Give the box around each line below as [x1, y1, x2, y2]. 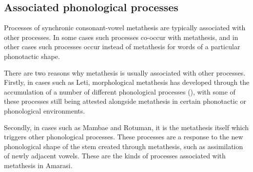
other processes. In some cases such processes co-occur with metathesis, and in [4, 32, 238, 42]
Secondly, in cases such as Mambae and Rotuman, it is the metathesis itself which [4, 122, 249, 132]
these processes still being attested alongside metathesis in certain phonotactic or [4, 96, 246, 106]
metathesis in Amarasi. [4, 160, 73, 170]
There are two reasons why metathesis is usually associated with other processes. [4, 67, 246, 77]
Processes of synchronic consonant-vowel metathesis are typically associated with [4, 22, 246, 33]
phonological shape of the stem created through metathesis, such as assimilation [4, 141, 243, 151]
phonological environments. [4, 105, 85, 115]
